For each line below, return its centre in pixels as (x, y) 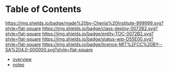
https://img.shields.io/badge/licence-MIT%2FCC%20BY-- (102, 44)
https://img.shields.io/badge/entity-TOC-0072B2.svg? (98, 33)
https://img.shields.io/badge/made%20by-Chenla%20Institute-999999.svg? (84, 23)
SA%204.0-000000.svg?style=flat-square (49, 49)
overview (22, 59)
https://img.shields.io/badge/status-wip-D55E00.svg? (98, 39)
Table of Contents (43, 9)
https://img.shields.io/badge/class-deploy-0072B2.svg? (100, 28)
